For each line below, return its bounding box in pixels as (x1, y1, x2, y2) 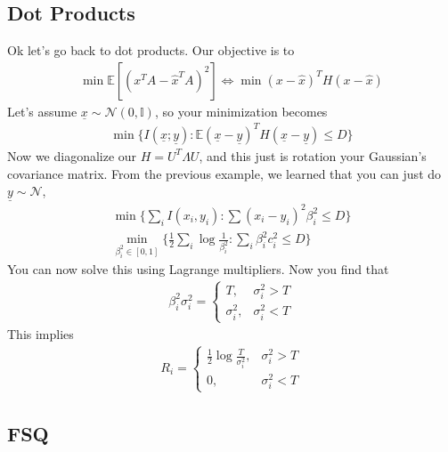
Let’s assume (7, 101, 77, 120)
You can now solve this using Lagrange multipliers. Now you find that (7, 260, 389, 278)
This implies (7, 324, 74, 343)
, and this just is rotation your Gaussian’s (199, 146, 427, 165)
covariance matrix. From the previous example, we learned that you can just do (7, 164, 442, 182)
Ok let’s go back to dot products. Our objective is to (7, 41, 295, 60)
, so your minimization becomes (154, 101, 328, 120)
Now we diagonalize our (7, 146, 137, 165)
